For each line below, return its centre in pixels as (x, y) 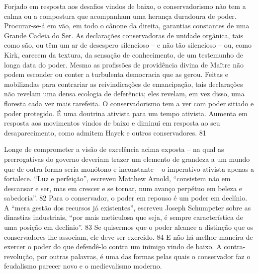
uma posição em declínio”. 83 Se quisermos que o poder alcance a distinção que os (129, 227)
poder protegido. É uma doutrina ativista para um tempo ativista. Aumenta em (126, 113)
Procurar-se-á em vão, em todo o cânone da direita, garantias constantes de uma (127, 26)
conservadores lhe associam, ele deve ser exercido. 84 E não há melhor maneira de (129, 237)
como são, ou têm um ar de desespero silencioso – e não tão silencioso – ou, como (128, 45)
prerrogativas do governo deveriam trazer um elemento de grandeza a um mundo (127, 159)
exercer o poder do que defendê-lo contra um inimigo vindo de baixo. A (113, 246)
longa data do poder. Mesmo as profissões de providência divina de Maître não (124, 64)
